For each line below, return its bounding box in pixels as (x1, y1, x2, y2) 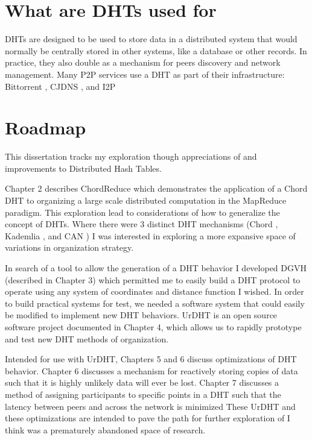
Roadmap (5, 115, 86, 140)
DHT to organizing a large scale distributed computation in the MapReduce (5, 194, 287, 206)
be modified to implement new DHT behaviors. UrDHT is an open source (5, 309, 278, 321)
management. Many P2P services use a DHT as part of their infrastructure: (5, 68, 285, 80)
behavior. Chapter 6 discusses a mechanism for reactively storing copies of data (5, 364, 298, 377)
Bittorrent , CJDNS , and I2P (5, 80, 116, 92)
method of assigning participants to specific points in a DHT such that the (5, 388, 281, 400)
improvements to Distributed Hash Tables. (5, 162, 162, 174)
